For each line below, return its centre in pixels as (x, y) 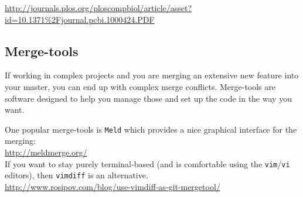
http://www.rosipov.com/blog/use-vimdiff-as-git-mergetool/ (113, 186)
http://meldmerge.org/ (46, 152)
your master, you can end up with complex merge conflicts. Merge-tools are (140, 86)
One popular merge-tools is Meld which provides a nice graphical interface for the (151, 129)
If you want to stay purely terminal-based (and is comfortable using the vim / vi (147, 163)
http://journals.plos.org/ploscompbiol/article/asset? (98, 8)
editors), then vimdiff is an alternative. (76, 175)
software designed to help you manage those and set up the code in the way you (148, 98)
